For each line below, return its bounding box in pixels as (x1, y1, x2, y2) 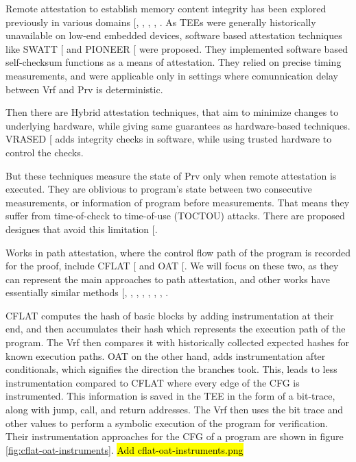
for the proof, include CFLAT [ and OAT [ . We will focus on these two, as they (5, 258, 339, 273)
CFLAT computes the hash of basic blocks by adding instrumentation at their (5, 308, 334, 322)
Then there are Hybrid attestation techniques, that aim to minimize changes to (5, 105, 339, 119)
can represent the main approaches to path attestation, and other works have (5, 271, 330, 286)
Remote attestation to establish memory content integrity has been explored (5, 1, 327, 15)
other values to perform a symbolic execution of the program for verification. (5, 415, 328, 430)
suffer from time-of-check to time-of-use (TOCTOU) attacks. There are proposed (5, 208, 345, 223)
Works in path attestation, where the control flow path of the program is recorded (5, 245, 351, 259)
